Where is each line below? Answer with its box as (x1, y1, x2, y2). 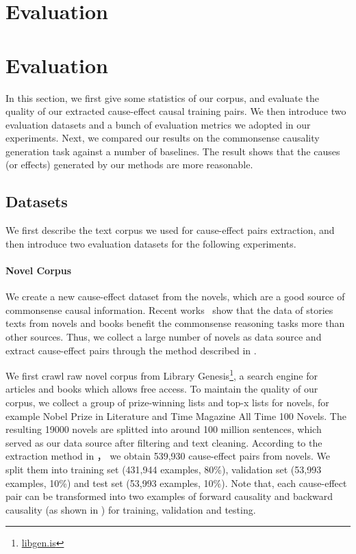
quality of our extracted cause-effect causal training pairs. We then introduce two (5, 104, 346, 118)
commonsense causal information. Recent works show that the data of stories (5, 302, 333, 317)
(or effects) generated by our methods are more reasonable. (5, 157, 253, 172)
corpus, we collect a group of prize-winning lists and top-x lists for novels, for (5, 395, 329, 410)
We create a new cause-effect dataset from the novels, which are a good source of (5, 289, 345, 304)
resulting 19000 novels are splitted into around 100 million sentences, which (5, 422, 322, 436)
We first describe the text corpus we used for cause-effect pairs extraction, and (5, 223, 335, 237)
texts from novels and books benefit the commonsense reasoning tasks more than (5, 316, 345, 330)
